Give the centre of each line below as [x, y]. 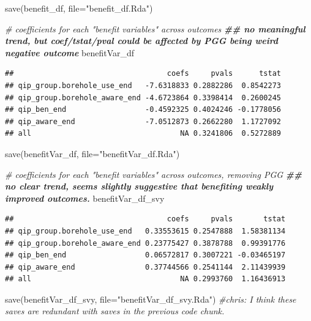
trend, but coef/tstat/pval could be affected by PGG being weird [142, 41]
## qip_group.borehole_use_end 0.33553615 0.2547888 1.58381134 [145, 231]
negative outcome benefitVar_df [70, 52]
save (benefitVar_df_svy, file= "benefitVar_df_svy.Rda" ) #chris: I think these [151, 299]
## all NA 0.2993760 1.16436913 [145, 279]
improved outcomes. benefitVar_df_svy [85, 198]
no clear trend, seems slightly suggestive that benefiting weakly [139, 186]
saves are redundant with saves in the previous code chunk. [115, 311]
